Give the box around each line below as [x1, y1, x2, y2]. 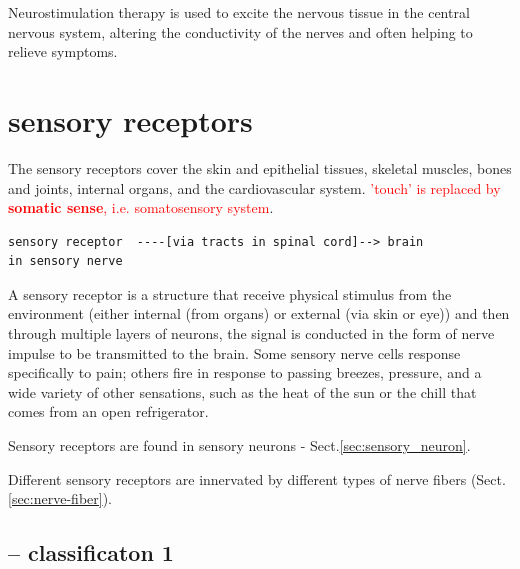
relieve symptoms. [8, 41, 118, 62]
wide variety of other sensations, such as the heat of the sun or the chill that [8, 381, 477, 402]
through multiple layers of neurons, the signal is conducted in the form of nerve [8, 323, 495, 344]
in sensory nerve [8, 254, 123, 269]
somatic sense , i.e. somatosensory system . [8, 197, 274, 218]
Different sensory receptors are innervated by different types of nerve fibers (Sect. [8, 468, 506, 489]
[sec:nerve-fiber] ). [8, 488, 112, 509]
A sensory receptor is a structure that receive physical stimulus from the [8, 283, 452, 304]
